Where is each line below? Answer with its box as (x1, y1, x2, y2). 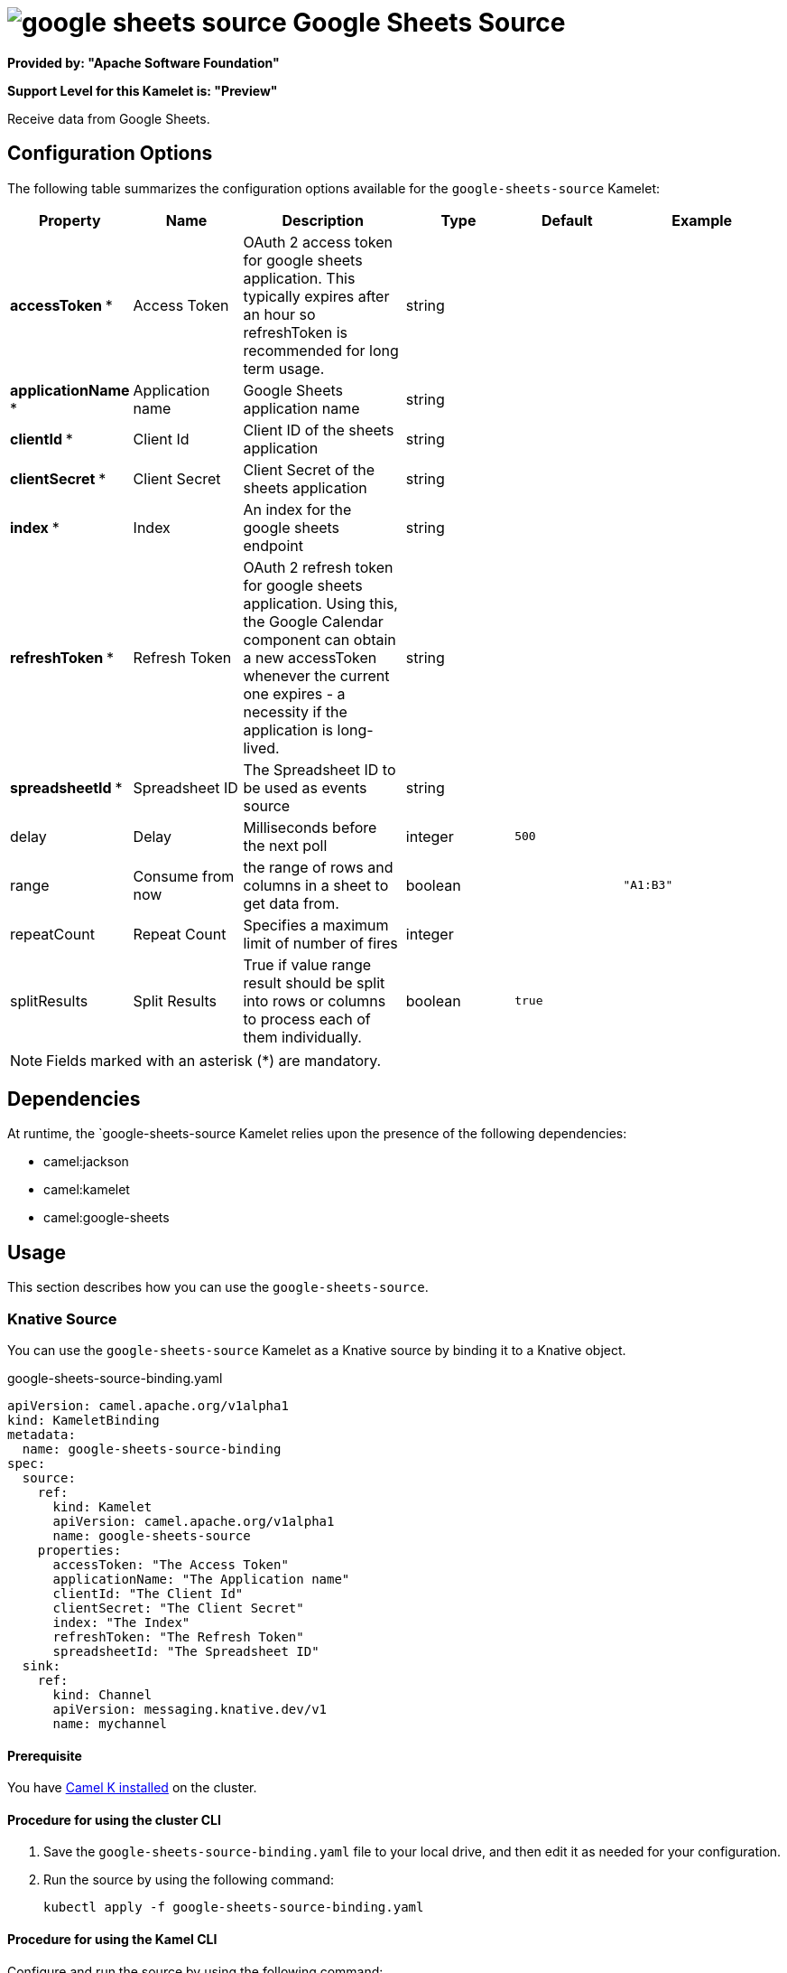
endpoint (243, 536, 303, 555)
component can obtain (243, 630, 396, 649)
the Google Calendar (243, 612, 384, 631)
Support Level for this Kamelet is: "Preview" (7, 82, 278, 98)
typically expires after (243, 286, 390, 305)
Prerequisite (7, 1747, 82, 1763)
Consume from (133, 866, 235, 885)
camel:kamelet (43, 1182, 130, 1198)
